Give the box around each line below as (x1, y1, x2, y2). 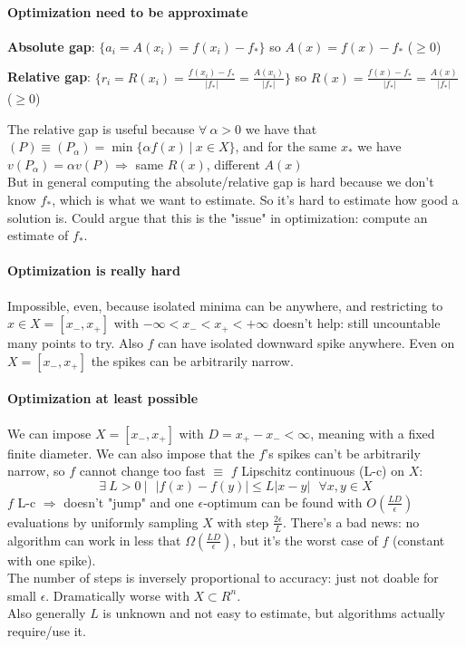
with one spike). (7, 550, 96, 569)
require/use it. (7, 621, 86, 640)
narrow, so (7, 461, 65, 480)
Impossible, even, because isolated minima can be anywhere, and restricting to (7, 295, 443, 314)
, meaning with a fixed (310, 423, 435, 442)
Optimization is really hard (7, 261, 180, 280)
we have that (245, 119, 317, 138)
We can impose (7, 423, 92, 442)
